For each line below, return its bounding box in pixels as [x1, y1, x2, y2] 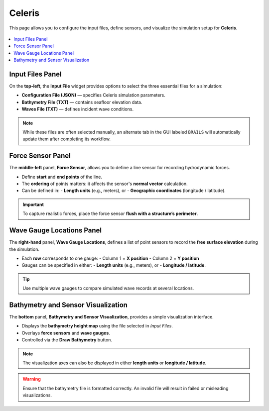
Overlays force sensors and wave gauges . [21, 330, 111, 336]
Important [22, 202, 44, 207]
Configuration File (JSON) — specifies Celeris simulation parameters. [21, 92, 165, 98]
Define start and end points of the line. [21, 174, 102, 180]
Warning [22, 376, 41, 382]
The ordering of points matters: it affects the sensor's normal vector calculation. [21, 181, 188, 187]
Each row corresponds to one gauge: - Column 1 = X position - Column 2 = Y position [21, 255, 199, 261]
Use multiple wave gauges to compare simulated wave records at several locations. [22, 285, 194, 291]
